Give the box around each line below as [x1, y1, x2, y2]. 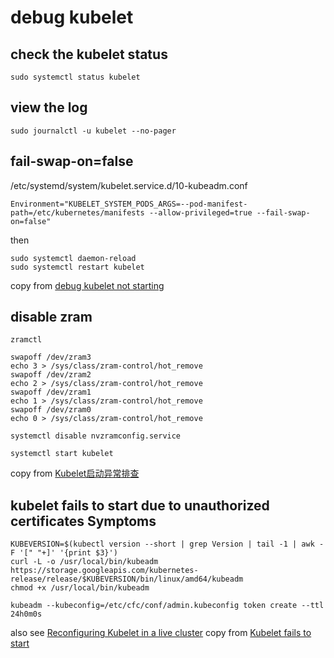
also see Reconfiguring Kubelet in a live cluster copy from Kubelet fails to [10, 627, 312, 639]
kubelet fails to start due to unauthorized [10, 497, 270, 514]
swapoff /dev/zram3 [10, 352, 92, 363]
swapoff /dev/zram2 [10, 370, 92, 380]
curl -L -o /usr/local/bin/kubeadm [10, 557, 159, 567]
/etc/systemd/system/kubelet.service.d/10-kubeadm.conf [10, 179, 248, 191]
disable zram [10, 309, 93, 326]
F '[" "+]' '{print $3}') [10, 548, 118, 558]
